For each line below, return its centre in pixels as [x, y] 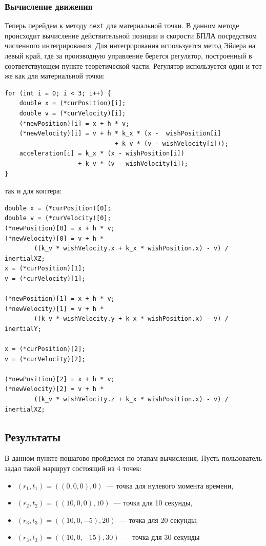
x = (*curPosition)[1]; [45, 269]
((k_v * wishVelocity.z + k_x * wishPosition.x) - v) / [131, 399]
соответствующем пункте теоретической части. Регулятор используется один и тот [133, 65]
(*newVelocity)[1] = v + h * [54, 309]
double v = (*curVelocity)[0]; [58, 218]
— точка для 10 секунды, [153, 503]
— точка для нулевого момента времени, [170, 485]
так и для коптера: [33, 191]
